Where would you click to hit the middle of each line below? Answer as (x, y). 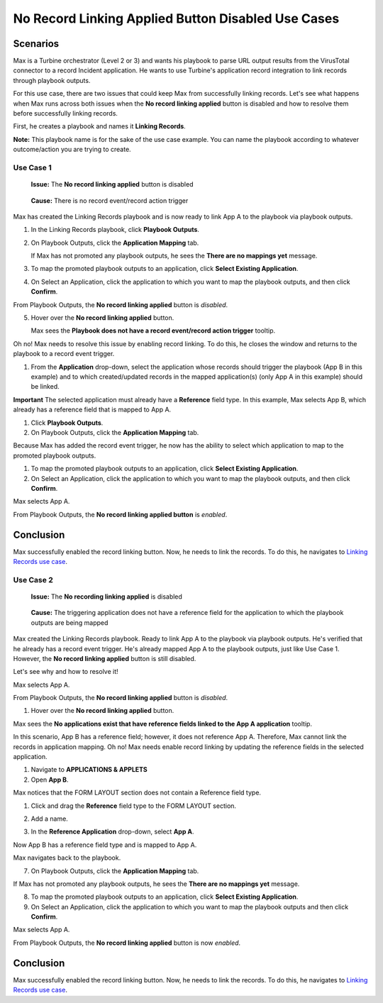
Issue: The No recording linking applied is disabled (106, 597)
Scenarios (36, 44)
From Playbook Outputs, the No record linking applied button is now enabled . (127, 943)
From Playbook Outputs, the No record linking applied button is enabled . (120, 514)
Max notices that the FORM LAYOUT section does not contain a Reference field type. (137, 793)
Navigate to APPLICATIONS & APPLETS (89, 770)
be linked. (45, 387)
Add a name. (50, 819)
